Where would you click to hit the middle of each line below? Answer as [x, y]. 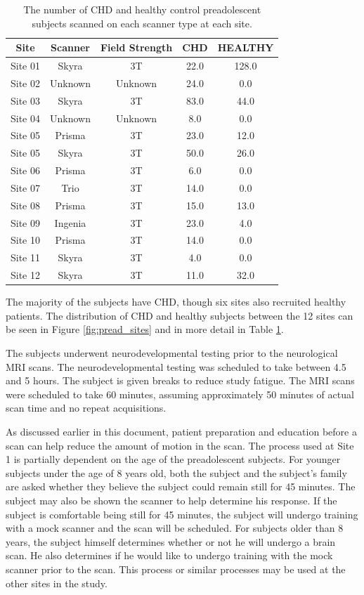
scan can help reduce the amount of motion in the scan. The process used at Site [180, 445]
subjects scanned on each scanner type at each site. [142, 23]
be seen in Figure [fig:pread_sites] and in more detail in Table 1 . [145, 329]
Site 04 [25, 118]
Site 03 [25, 100]
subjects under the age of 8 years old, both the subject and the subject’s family [176, 472]
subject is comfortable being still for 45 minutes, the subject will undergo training [182, 514]
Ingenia [70, 222]
